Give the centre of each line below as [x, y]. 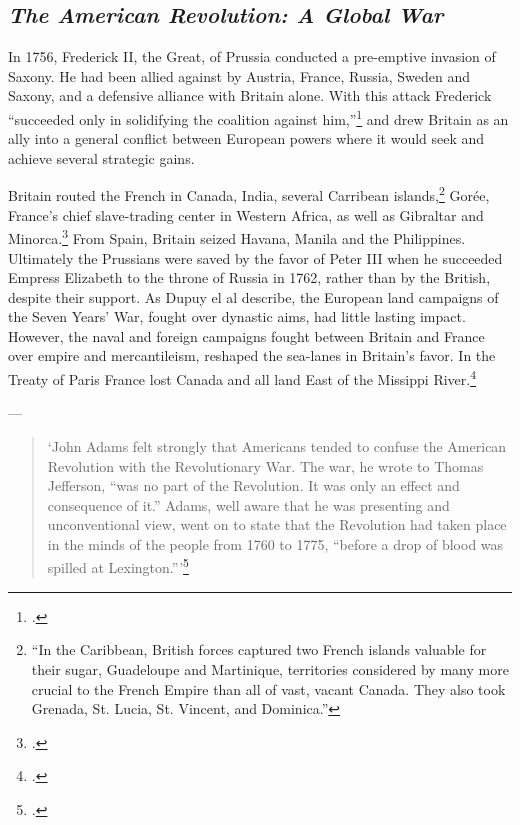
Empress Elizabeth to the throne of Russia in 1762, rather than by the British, [249, 277]
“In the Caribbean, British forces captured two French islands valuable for [259, 649]
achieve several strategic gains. [101, 157]
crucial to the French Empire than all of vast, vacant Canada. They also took [268, 688]
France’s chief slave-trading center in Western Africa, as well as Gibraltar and [246, 214]
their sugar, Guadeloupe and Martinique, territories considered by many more [270, 668]
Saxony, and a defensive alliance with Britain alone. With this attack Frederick [250, 95]
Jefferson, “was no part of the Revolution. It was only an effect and [253, 485]
